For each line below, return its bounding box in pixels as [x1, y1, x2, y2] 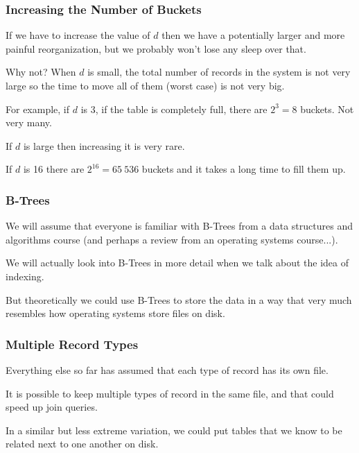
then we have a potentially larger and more [161, 28, 345, 42]
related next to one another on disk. [6, 436, 159, 451]
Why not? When [6, 65, 76, 79]
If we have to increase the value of [6, 28, 150, 42]
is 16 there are [23, 162, 85, 176]
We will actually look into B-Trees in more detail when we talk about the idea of [6, 255, 349, 270]
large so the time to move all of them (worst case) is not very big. [6, 78, 285, 92]
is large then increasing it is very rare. [23, 138, 185, 153]
